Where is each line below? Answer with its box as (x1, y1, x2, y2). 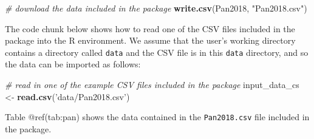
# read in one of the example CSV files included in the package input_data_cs (5, 78, 299, 91)
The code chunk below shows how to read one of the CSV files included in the (5, 22, 295, 35)
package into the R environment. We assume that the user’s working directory (5, 34, 296, 47)
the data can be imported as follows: (5, 58, 141, 70)
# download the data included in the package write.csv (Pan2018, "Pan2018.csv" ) (5, 2, 307, 14)
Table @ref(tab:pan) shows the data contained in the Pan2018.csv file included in (5, 110, 310, 123)
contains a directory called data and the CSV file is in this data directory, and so (5, 46, 309, 58)
